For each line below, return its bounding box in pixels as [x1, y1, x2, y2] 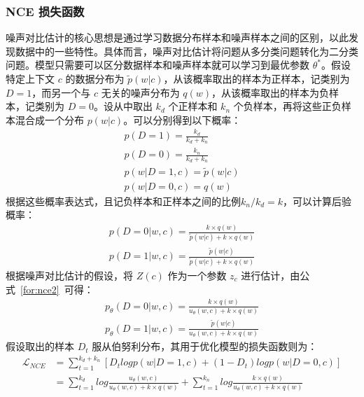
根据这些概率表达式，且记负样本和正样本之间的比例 [6, 193, 241, 208]
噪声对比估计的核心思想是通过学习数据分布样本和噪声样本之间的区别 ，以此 [6, 30, 349, 45]
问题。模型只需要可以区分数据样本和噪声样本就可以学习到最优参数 [6, 57, 309, 72]
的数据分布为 [65, 71, 125, 85]
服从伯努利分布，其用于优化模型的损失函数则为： [92, 339, 318, 354]
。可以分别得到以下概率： [123, 112, 241, 127]
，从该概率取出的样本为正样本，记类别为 [163, 71, 350, 85]
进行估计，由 [241, 268, 300, 282]
